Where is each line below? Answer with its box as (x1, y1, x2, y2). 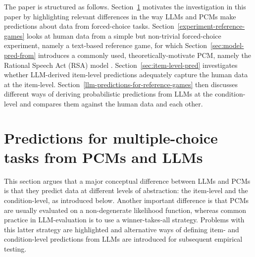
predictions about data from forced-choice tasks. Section (4, 21, 174, 31)
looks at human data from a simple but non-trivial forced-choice (26, 30, 221, 41)
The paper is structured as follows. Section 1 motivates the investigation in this (4, 1, 246, 11)
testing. (4, 244, 27, 254)
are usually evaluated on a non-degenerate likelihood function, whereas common (4, 205, 247, 215)
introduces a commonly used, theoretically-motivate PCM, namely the (38, 50, 252, 60)
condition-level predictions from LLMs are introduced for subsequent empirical (4, 234, 243, 244)
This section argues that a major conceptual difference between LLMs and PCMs (4, 175, 251, 186)
